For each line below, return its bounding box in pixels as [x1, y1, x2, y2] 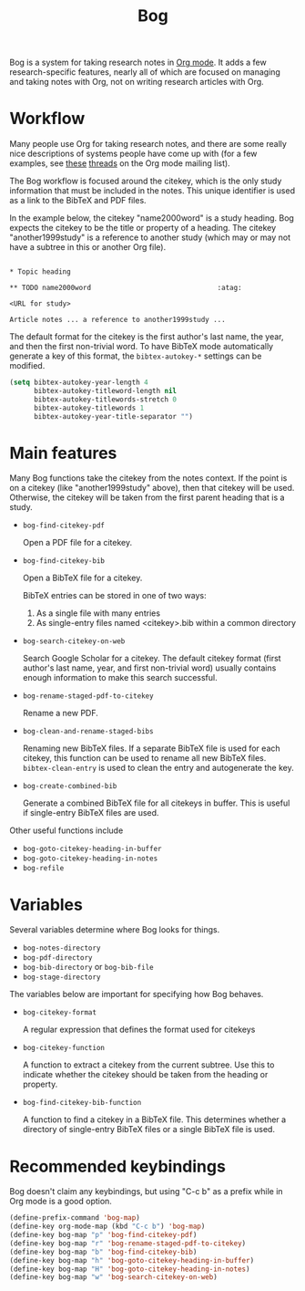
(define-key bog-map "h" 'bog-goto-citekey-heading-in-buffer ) [9, 1255, 255, 1265]
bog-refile [22, 864, 65, 873]
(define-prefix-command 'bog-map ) [9, 1213, 141, 1223]
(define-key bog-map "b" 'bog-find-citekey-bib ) [9, 1247, 198, 1256]
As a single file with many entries [36, 608, 161, 619]
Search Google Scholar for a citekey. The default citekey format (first [22, 653, 281, 664]
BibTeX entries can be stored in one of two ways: [22, 590, 207, 601]
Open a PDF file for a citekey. [22, 537, 133, 548]
